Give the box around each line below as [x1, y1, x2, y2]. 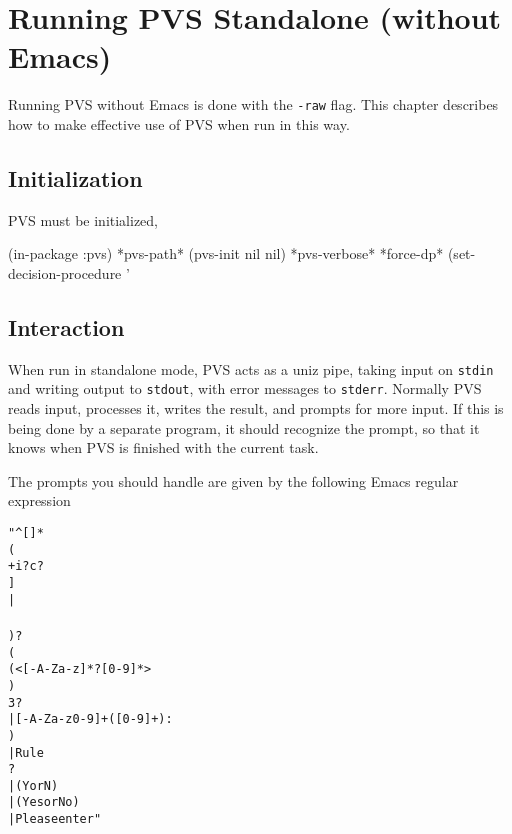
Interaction [8, 311, 125, 342]
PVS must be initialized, [8, 209, 159, 230]
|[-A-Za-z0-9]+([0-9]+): [8, 712, 173, 727]
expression [8, 490, 71, 511]
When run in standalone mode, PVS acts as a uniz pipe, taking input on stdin [8, 358, 494, 379]
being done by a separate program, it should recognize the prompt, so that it [8, 417, 480, 438]
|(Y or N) [8, 778, 59, 793]
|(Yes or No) [8, 795, 80, 810]
